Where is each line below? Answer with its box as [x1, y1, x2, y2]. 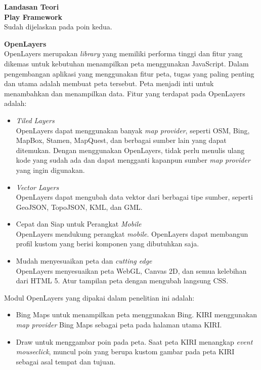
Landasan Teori [4, 2, 59, 12]
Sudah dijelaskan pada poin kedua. [4, 21, 112, 32]
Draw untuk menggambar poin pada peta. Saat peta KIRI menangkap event [16, 336, 253, 347]
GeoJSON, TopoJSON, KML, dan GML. [16, 201, 143, 212]
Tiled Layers [16, 115, 55, 125]
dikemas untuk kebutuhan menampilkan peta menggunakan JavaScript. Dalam [4, 58, 249, 68]
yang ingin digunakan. [16, 164, 85, 175]
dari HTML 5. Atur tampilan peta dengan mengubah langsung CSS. [16, 275, 229, 286]
